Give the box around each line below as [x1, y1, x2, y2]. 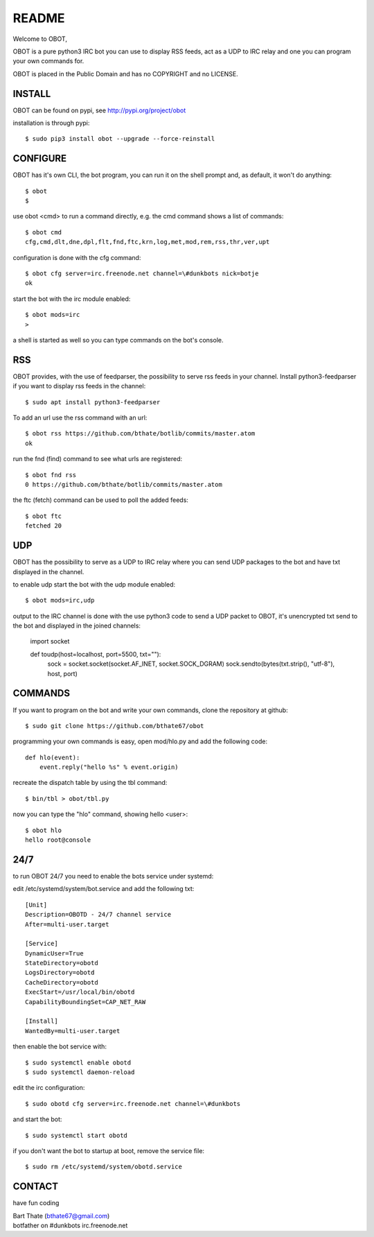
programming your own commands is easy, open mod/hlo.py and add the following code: [12, 737, 268, 745]
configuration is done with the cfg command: [12, 253, 141, 261]
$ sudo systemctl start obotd [25, 1131, 128, 1139]
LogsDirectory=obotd [25, 969, 95, 977]
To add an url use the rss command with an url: [12, 413, 148, 422]
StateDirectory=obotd [25, 959, 98, 967]
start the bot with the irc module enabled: [12, 295, 131, 303]
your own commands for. [12, 57, 84, 65]
